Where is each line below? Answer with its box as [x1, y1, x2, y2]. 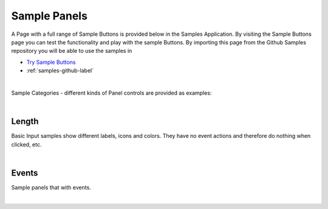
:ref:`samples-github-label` [26, 67, 94, 74]
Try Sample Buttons [26, 58, 76, 66]
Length [11, 116, 39, 127]
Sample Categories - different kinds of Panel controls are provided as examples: [11, 89, 212, 97]
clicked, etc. [11, 140, 42, 148]
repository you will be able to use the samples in [11, 47, 132, 55]
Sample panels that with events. [11, 183, 91, 191]
